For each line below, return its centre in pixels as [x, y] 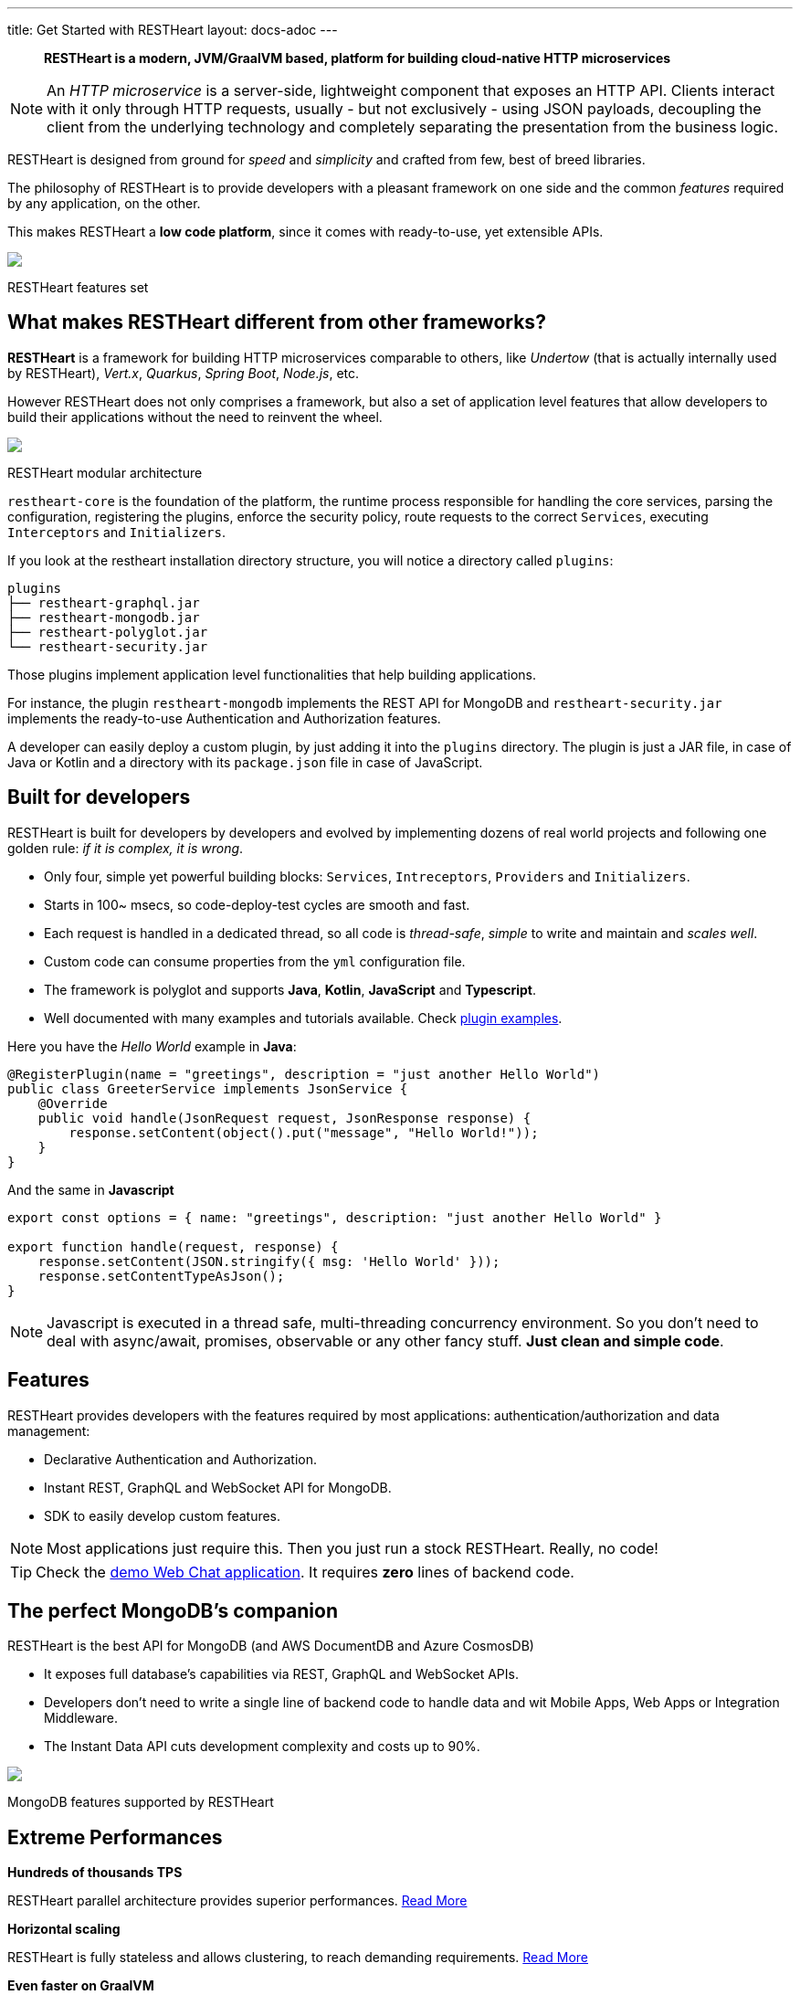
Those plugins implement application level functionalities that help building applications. [272, 674]
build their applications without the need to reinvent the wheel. [195, 417]
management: [49, 1430]
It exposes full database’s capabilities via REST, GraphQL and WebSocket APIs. [281, 1674]
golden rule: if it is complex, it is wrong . [126, 848]
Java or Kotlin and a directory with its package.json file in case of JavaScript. [245, 762]
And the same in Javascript [91, 1189]
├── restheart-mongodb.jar [104, 617]
